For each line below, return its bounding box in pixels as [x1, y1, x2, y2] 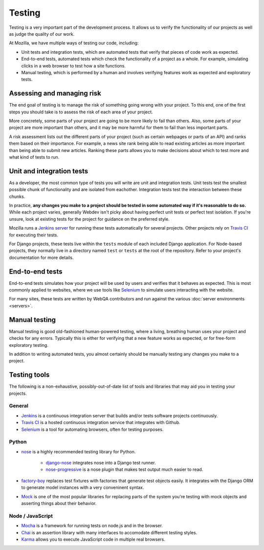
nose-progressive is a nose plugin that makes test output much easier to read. [45, 466, 203, 472]
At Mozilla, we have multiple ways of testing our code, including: [9, 40, 139, 46]
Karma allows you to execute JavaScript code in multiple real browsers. [21, 536, 166, 542]
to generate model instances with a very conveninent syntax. [21, 485, 144, 490]
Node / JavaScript [9, 512, 53, 519]
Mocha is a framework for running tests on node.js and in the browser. [21, 523, 163, 529]
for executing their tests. [9, 232, 59, 238]
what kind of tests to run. [9, 154, 60, 160]
